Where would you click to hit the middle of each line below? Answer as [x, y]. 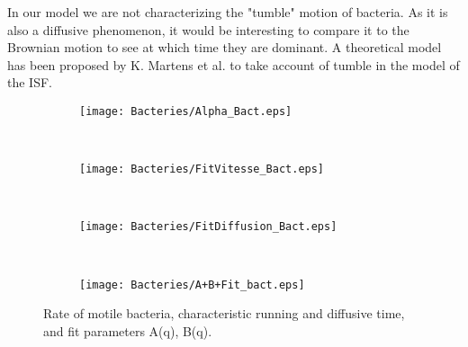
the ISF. [30, 82]
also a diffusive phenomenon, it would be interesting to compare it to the [208, 29]
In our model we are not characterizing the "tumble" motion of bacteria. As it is [228, 12]
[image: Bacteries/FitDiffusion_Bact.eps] [208, 227]
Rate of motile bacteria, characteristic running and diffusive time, [224, 313]
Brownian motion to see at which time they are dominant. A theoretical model [225, 47]
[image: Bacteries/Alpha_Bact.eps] [186, 111]
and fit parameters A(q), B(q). [128, 330]
